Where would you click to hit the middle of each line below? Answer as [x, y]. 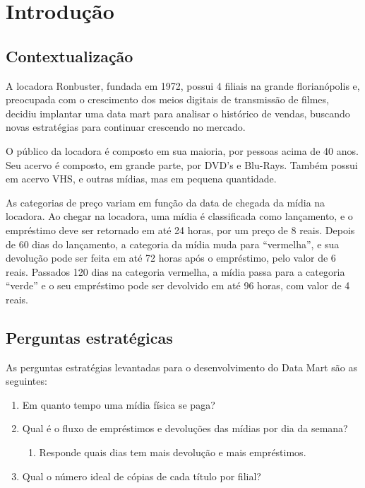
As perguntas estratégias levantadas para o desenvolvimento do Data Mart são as [181, 367]
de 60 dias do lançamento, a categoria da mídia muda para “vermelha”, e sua [173, 244]
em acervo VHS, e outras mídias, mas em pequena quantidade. [141, 179]
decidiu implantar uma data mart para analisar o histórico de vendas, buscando [178, 113]
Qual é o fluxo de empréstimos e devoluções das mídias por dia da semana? [185, 428]
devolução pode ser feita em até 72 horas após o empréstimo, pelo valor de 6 [171, 258]
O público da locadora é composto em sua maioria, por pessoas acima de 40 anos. [182, 150]
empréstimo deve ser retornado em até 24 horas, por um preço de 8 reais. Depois [180, 230]
